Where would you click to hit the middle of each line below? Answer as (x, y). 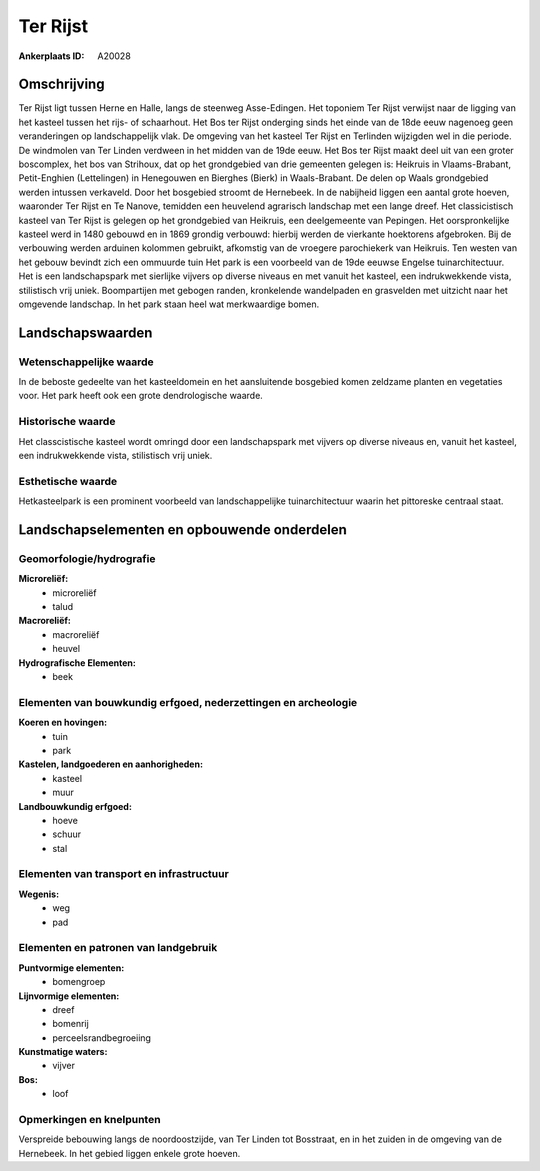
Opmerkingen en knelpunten (89, 1120)
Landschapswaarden (85, 332)
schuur (67, 834)
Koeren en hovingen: (63, 722)
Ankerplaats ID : (51, 56)
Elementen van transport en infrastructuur (123, 874)
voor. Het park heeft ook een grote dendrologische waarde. (141, 396)
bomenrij (70, 1024)
